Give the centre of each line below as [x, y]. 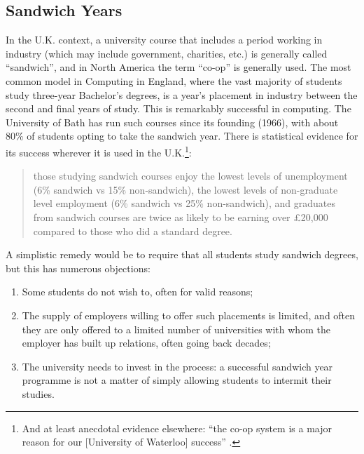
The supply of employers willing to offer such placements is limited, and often [189, 315]
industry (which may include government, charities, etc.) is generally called [167, 53]
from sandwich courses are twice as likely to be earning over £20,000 [181, 216]
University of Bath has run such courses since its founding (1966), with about [172, 122]
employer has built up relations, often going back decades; [146, 343]
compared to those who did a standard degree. [133, 231]
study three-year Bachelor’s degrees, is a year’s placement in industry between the [182, 94]
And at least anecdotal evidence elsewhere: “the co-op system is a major [177, 428]
